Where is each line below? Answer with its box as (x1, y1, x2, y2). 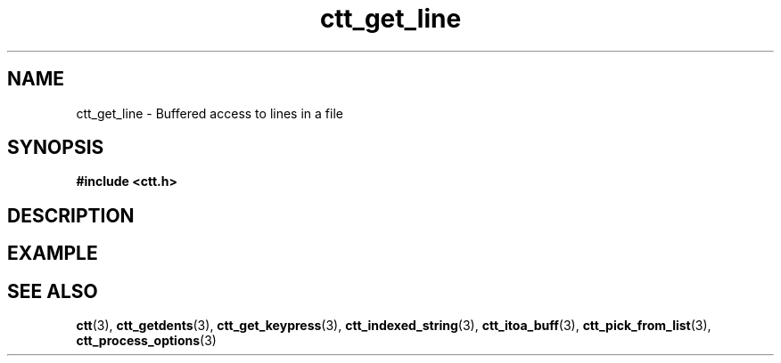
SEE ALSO (7, 279, 98, 302)
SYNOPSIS (7, 136, 104, 159)
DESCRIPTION (7, 204, 135, 227)
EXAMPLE (7, 242, 98, 265)
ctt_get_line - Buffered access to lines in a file (76, 105, 343, 121)
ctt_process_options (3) (76, 333, 217, 349)
